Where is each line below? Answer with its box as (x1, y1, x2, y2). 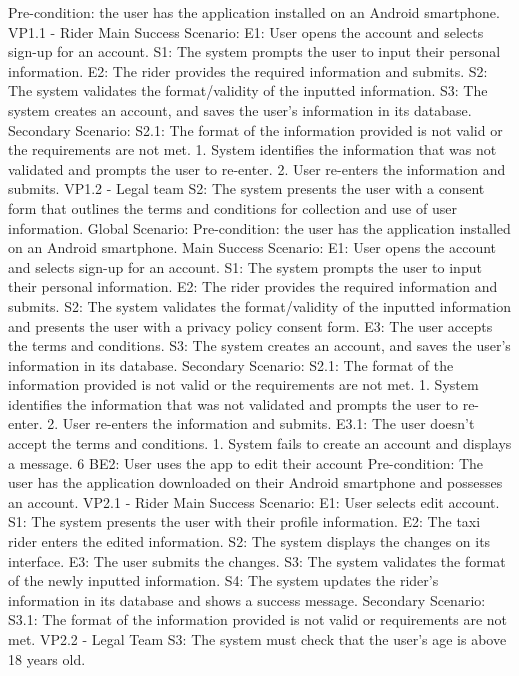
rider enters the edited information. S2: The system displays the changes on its (8, 531, 491, 552)
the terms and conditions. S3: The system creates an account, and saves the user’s (8, 335, 511, 356)
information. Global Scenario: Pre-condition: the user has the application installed (8, 217, 511, 238)
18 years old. (8, 648, 86, 669)
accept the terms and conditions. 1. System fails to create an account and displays (8, 433, 512, 454)
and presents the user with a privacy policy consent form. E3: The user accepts (8, 315, 493, 336)
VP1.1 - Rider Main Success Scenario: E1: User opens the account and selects (8, 21, 484, 42)
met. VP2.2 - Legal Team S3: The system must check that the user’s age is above (8, 629, 507, 649)
